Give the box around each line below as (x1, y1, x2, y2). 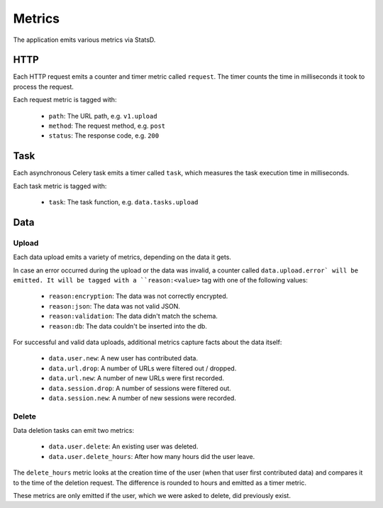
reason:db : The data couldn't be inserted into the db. (48, 321, 207, 330)
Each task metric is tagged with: (13, 182, 107, 190)
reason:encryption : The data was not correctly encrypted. (48, 292, 228, 301)
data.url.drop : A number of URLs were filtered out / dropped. (48, 364, 237, 372)
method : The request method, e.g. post (48, 121, 166, 131)
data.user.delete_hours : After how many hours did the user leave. (48, 452, 255, 460)
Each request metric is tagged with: (13, 96, 117, 104)
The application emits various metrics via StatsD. (13, 35, 156, 44)
